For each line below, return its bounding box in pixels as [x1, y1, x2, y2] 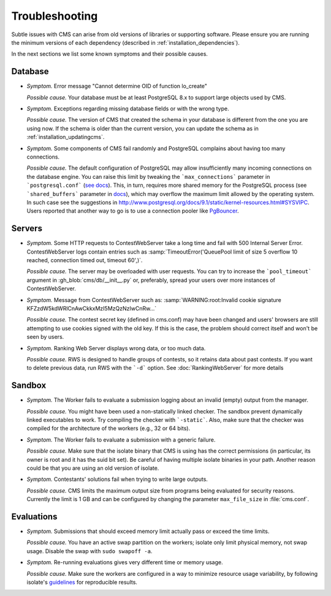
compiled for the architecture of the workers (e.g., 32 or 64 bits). [26, 424, 190, 432]
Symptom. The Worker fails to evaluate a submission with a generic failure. [26, 436, 216, 443]
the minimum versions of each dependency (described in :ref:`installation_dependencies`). [11, 39, 240, 46]
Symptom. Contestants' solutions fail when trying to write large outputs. [26, 475, 208, 483]
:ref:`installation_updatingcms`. [26, 134, 105, 141]
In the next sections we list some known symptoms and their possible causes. [11, 50, 208, 58]
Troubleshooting [11, 9, 98, 23]
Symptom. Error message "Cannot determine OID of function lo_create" [26, 83, 208, 90]
